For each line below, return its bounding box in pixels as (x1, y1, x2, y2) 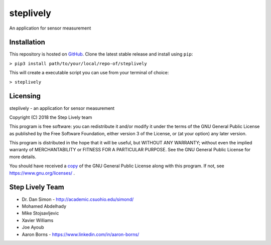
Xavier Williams (22, 217, 54, 223)
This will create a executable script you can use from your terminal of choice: (9, 70, 169, 76)
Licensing (9, 92, 41, 100)
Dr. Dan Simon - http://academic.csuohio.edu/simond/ (22, 196, 134, 202)
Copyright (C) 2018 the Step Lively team (9, 114, 92, 120)
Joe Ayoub (22, 224, 45, 230)
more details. (9, 153, 37, 160)
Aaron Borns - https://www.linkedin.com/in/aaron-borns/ (22, 231, 140, 237)
